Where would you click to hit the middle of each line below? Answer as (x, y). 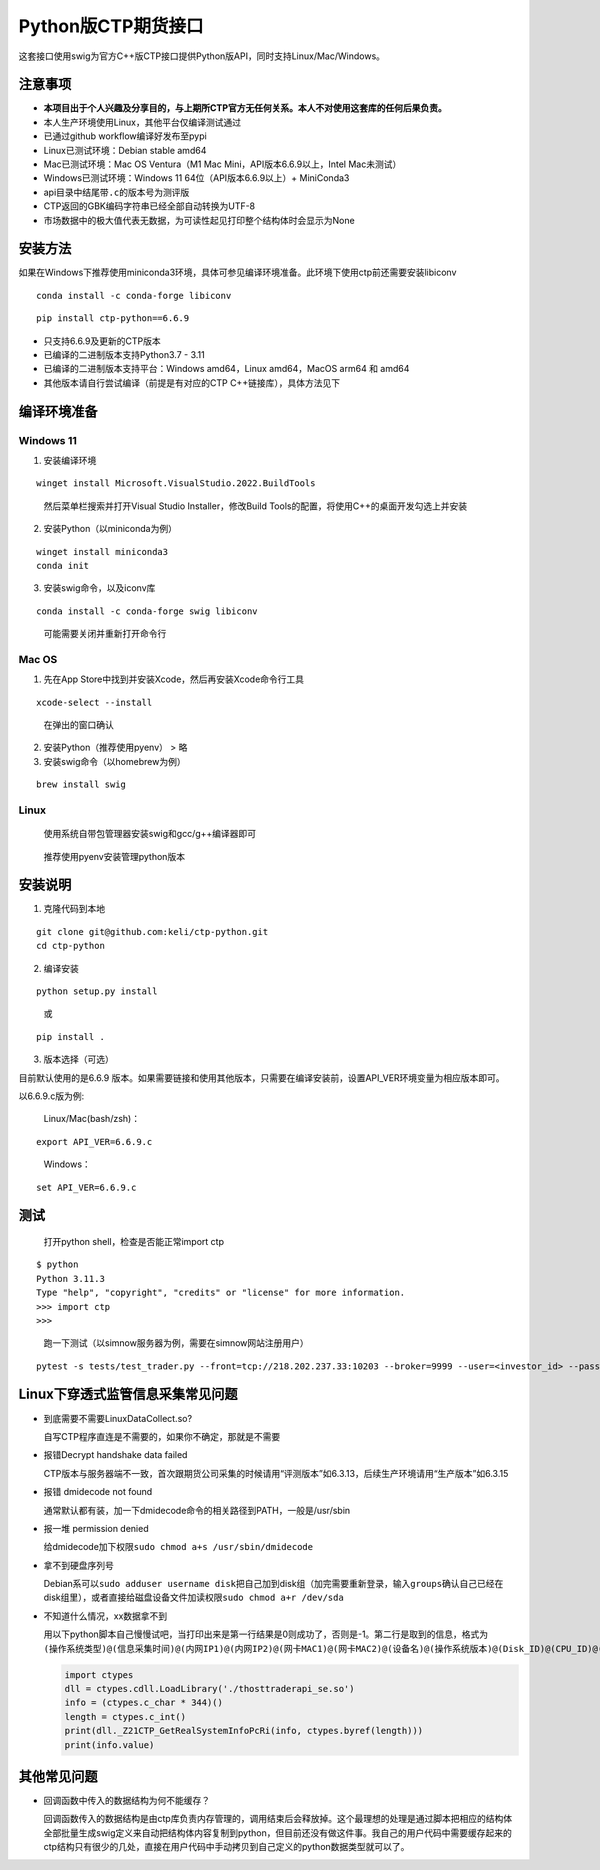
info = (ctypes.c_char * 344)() (144, 1703)
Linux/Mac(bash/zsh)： (91, 1119)
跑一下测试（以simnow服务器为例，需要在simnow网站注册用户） (176, 1343)
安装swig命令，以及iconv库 (99, 588)
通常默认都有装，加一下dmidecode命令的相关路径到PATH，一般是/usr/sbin (197, 1510)
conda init (63, 565)
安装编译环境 (70, 460)
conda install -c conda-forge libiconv (134, 295)
